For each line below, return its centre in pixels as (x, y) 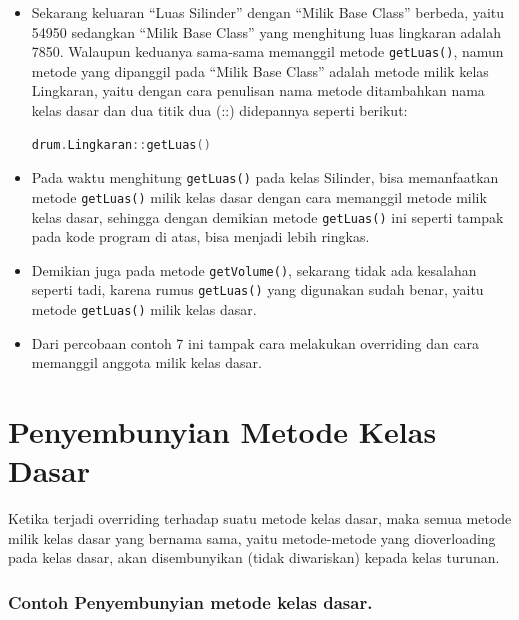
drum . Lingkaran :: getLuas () (121, 144)
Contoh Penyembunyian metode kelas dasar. (190, 601)
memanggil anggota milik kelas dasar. (146, 362)
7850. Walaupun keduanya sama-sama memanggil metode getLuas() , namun (267, 51)
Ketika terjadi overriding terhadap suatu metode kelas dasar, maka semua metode (260, 518)
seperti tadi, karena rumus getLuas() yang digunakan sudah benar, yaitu (257, 289)
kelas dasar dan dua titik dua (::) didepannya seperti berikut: (219, 110)
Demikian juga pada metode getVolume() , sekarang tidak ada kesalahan (254, 269)
